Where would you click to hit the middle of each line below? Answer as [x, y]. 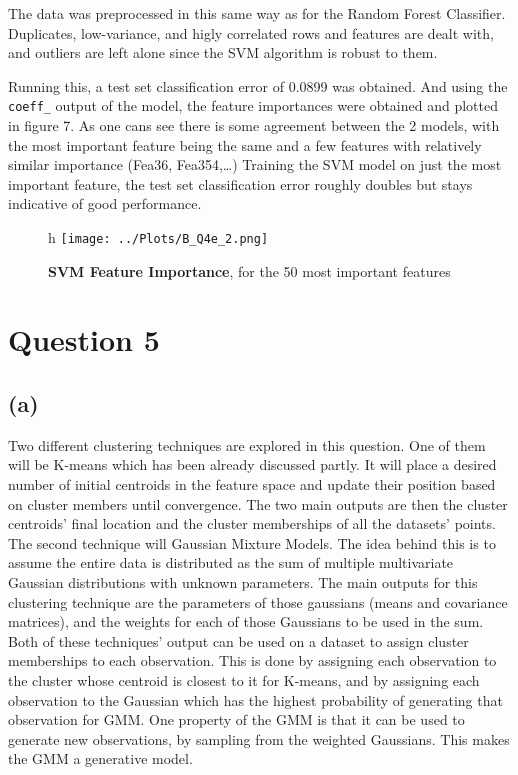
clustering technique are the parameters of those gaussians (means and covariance [258, 601]
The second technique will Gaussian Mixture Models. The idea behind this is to [252, 542]
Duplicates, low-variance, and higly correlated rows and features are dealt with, [251, 32]
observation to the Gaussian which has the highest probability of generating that [255, 699]
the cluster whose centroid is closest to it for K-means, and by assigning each [244, 679]
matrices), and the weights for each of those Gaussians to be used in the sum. [246, 621]
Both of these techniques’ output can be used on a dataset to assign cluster [238, 640]
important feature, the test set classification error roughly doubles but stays [240, 183]
